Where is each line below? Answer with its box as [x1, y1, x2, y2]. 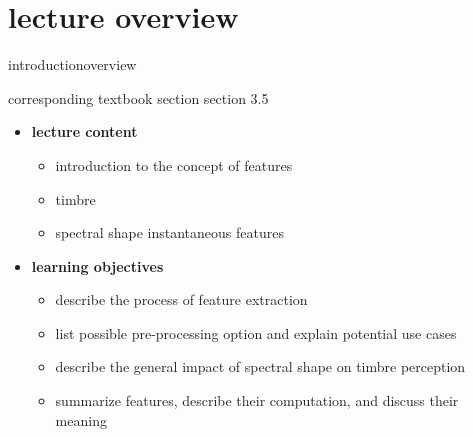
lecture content [31, 121, 138, 142]
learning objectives [31, 255, 164, 276]
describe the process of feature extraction [55, 289, 308, 310]
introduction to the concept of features [55, 154, 293, 175]
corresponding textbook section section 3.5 [8, 87, 269, 108]
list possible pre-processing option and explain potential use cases [55, 322, 457, 343]
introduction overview [8, 54, 137, 75]
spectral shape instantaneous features [55, 222, 284, 243]
